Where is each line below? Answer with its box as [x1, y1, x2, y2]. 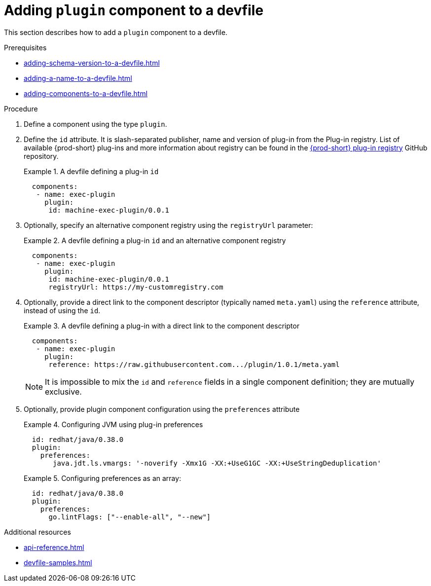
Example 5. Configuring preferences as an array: [24, 474, 181, 482]
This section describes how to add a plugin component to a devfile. [4, 28, 228, 37]
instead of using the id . [24, 306, 101, 315]
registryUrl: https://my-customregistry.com [48, 283, 223, 291]
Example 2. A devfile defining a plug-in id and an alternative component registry [24, 236, 286, 245]
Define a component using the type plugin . [24, 119, 167, 128]
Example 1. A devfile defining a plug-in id [24, 167, 159, 176]
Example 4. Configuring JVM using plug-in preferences [24, 420, 203, 429]
